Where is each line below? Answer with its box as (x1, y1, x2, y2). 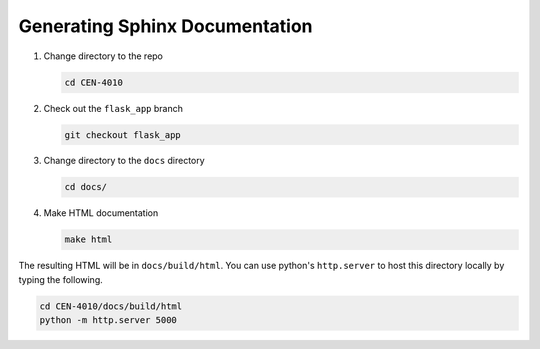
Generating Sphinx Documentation (18, 15, 314, 37)
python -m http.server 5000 (39, 315, 177, 326)
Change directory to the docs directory (43, 155, 205, 167)
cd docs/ (64, 181, 108, 193)
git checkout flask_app (64, 129, 182, 140)
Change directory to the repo (43, 50, 164, 62)
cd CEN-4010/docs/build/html (39, 300, 183, 312)
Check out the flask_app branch (43, 102, 184, 114)
